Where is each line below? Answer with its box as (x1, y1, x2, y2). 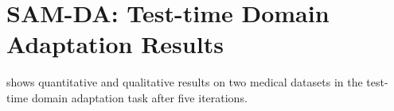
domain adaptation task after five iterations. (31, 89, 248, 105)
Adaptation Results (6, 28, 224, 60)
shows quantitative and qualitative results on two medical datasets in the (6, 74, 363, 90)
